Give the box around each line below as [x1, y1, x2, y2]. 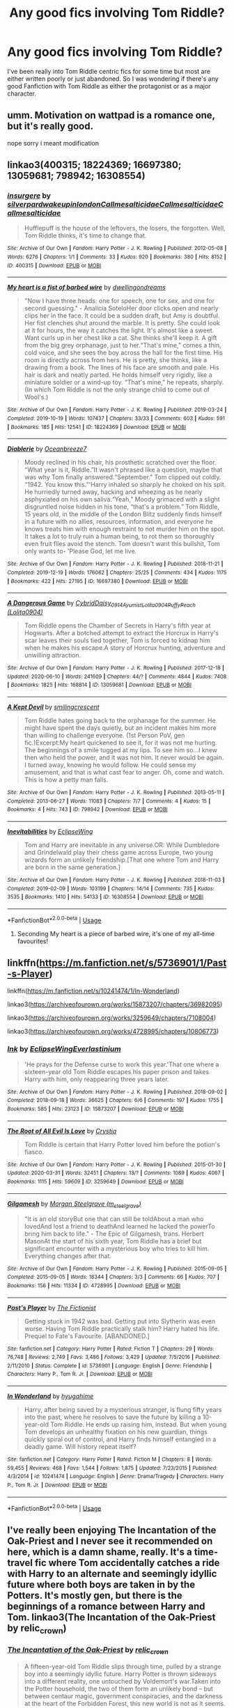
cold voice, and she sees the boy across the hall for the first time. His [24, 348, 223, 357]
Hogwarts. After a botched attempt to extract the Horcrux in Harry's [24, 629, 219, 637]
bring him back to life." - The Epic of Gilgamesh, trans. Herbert [24, 1229, 204, 1238]
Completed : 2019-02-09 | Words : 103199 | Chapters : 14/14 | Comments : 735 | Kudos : [7, 885, 214, 892]
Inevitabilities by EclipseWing [7, 828, 93, 836]
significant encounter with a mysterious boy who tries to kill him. [24, 1244, 210, 1252]
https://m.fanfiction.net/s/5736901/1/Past [39, 957, 227, 969]
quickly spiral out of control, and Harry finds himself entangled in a [24, 1435, 217, 1443]
